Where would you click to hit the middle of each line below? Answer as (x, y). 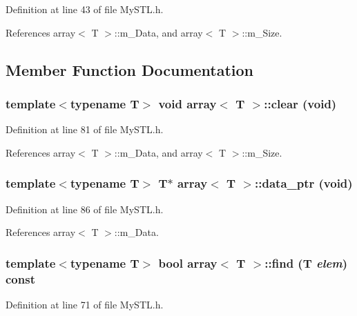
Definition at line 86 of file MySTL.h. (85, 209)
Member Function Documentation (130, 69)
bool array (188, 263)
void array (187, 103)
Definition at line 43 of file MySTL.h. (85, 9)
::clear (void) (300, 103)
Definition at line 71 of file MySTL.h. (85, 304)
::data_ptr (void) (304, 183)
